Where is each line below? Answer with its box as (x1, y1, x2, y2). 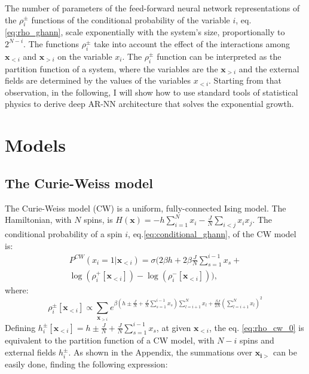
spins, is (84, 213, 113, 226)
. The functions (23, 37, 79, 50)
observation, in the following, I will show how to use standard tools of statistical (5, 85, 298, 98)
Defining (5, 321, 36, 333)
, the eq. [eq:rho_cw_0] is (209, 321, 304, 333)
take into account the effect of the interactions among (94, 37, 290, 50)
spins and (240, 334, 274, 347)
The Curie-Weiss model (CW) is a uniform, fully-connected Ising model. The (5, 201, 286, 214)
